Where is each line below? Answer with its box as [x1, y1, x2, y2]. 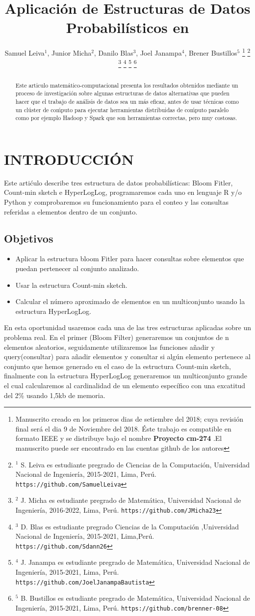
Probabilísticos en [66, 17, 189, 37]
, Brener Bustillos [184, 47, 237, 58]
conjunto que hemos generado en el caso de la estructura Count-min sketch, [4, 361, 231, 371]
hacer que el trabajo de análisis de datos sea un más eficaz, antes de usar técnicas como [15, 97, 239, 105]
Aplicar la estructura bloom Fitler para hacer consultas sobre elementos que [15, 253, 244, 264]
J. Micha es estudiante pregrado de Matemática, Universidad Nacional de [21, 495, 241, 505]
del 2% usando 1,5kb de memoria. [4, 390, 105, 400]
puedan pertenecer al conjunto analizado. [15, 263, 139, 273]
